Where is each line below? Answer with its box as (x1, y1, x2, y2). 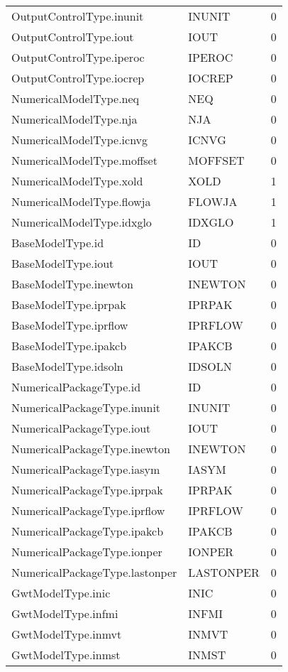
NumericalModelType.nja (11, 111, 138, 127)
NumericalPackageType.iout (11, 420, 151, 436)
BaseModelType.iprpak (11, 296, 126, 313)
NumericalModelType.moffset (11, 152, 157, 168)
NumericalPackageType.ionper (11, 543, 162, 560)
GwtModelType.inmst (11, 646, 121, 663)
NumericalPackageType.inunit (11, 399, 161, 416)
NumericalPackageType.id (11, 379, 141, 395)
